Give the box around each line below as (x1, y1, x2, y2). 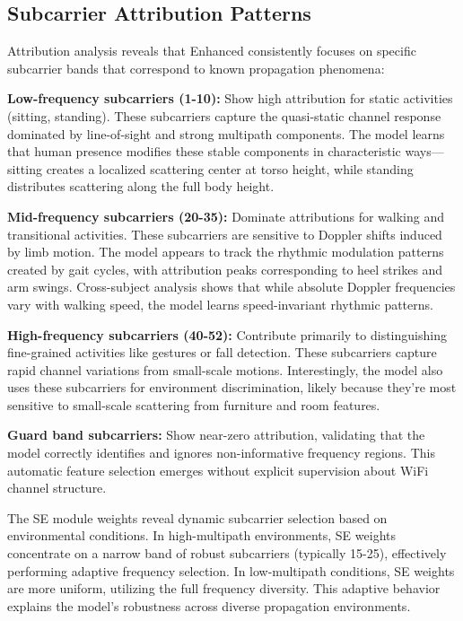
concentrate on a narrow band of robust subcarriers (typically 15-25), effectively (7, 544, 447, 563)
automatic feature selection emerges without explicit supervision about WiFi (7, 460, 429, 479)
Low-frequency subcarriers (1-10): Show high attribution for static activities (7, 89, 453, 108)
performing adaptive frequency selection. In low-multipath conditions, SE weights (7, 561, 455, 580)
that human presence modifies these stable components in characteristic (7, 142, 401, 161)
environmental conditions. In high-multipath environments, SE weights (7, 526, 396, 545)
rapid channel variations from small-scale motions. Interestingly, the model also (7, 360, 443, 379)
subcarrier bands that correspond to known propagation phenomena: (7, 58, 385, 77)
